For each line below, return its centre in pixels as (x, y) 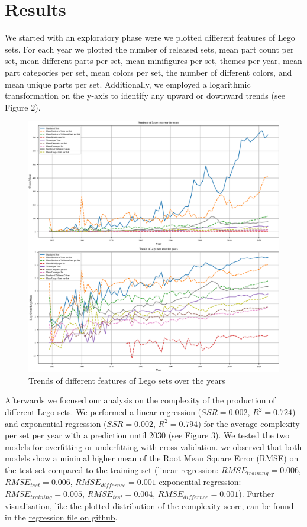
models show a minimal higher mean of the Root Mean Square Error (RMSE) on (152, 458)
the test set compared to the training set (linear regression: (112, 470)
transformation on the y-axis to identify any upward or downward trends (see (145, 96)
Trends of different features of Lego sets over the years (127, 380)
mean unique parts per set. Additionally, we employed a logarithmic (128, 84)
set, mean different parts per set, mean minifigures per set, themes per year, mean (153, 61)
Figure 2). (23, 107)
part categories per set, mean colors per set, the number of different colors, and (148, 72)
